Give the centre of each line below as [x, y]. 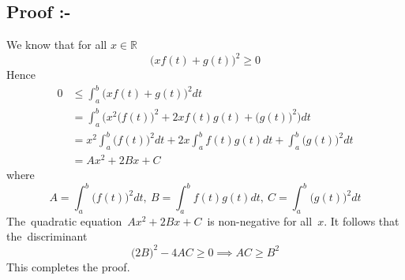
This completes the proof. [68, 266]
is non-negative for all [260, 220]
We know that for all [57, 45]
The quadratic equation [64, 220]
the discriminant [47, 236]
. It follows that [362, 220]
